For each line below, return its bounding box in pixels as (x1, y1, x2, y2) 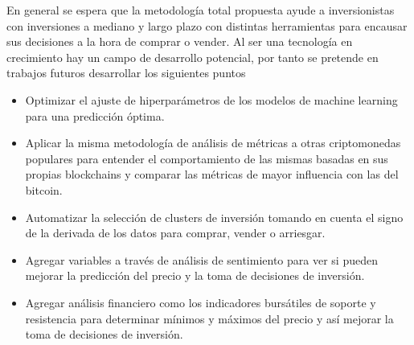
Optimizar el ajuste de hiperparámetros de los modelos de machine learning (25, 91, 398, 108)
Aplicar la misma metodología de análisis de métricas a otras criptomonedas (25, 134, 401, 151)
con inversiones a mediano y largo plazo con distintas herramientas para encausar (6, 17, 408, 34)
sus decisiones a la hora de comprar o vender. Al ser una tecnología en (6, 33, 353, 50)
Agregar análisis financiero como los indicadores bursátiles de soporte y (25, 294, 376, 310)
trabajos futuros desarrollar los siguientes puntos (6, 64, 246, 81)
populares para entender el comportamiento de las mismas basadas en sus (25, 150, 388, 166)
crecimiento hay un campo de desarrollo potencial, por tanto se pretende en (6, 48, 379, 65)
